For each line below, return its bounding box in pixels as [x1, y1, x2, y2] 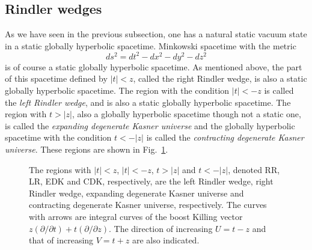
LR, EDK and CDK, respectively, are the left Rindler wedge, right [29, 175, 274, 187]
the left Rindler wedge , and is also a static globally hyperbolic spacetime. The [5, 96, 291, 108]
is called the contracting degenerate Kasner [146, 131, 304, 144]
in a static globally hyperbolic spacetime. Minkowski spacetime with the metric [5, 39, 296, 52]
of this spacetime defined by [5, 72, 108, 85]
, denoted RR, [228, 163, 280, 175]
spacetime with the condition [5, 131, 112, 144]
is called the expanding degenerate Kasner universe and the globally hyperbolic [5, 119, 295, 132]
